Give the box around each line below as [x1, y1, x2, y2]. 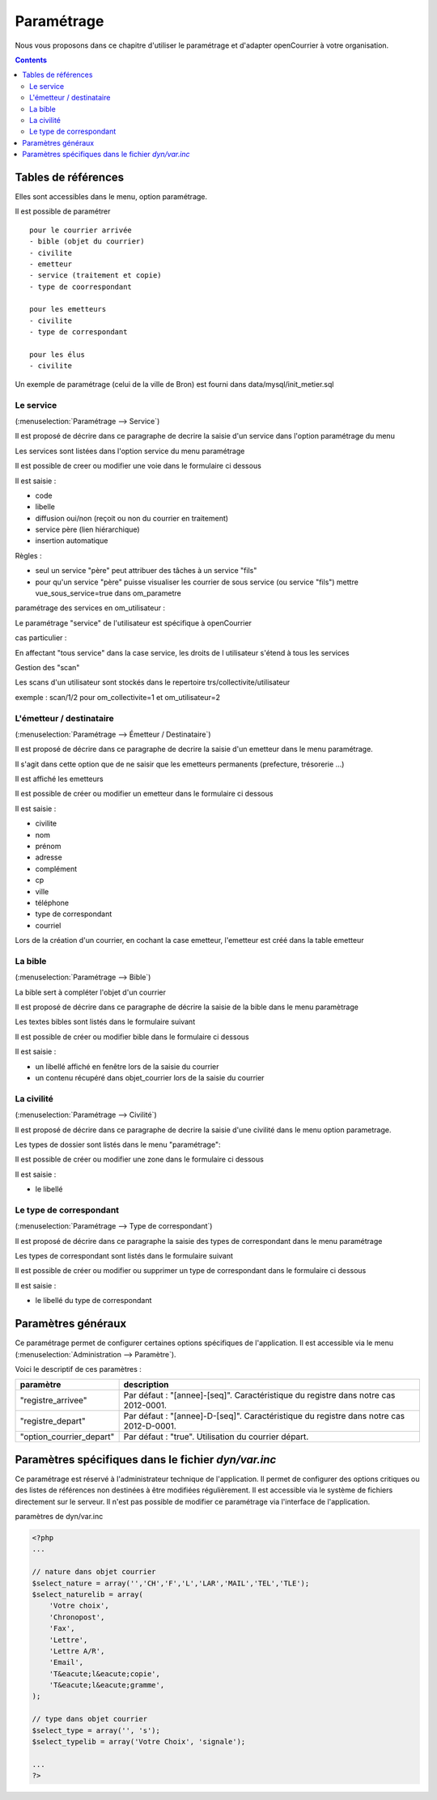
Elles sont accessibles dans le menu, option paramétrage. [15, 191, 208, 202]
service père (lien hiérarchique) [35, 524, 141, 534]
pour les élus [29, 350, 85, 359]
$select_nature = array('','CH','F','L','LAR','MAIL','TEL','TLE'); [32, 1578, 310, 1588]
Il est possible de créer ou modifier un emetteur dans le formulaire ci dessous [15, 789, 274, 799]
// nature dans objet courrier [32, 1567, 157, 1577]
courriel [35, 920, 62, 930]
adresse [35, 852, 62, 862]
